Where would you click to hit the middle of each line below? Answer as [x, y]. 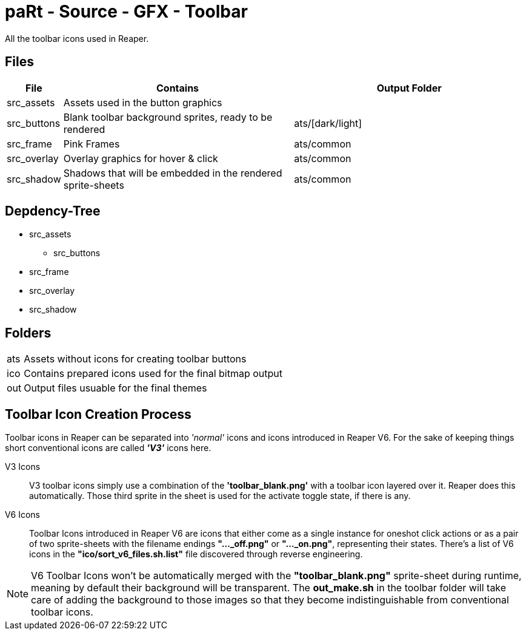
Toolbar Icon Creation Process [98, 414]
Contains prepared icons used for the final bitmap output [153, 374]
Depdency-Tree [53, 211]
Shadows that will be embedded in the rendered [173, 173]
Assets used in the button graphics [143, 102]
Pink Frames [92, 144]
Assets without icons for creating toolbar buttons [135, 359]
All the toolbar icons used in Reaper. [77, 38]
